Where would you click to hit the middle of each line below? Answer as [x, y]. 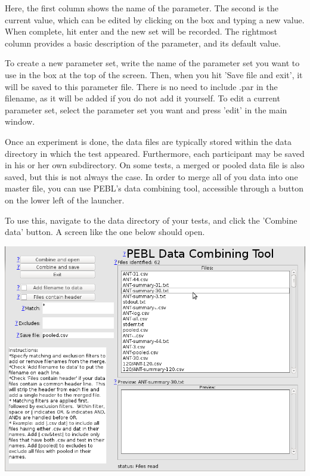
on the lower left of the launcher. [65, 200]
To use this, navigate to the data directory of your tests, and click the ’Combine [151, 220]
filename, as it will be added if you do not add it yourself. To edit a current [142, 98]
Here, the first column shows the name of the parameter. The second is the [142, 8]
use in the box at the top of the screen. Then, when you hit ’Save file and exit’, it [154, 74]
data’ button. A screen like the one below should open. [105, 232]
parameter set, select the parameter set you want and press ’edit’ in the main [146, 109]
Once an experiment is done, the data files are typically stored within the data [148, 141]
